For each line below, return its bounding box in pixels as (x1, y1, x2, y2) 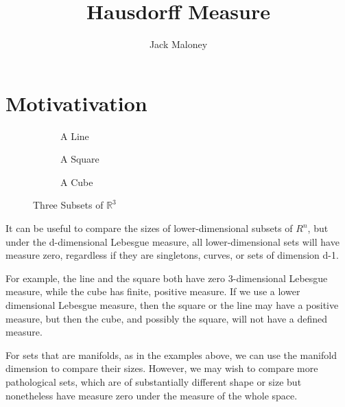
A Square (60, 152, 99, 166)
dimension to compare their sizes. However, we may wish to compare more (5, 361, 318, 375)
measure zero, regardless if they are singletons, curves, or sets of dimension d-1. (5, 248, 339, 262)
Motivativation (5, 89, 147, 117)
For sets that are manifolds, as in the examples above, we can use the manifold (5, 347, 337, 362)
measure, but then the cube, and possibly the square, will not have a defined (5, 311, 328, 325)
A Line (60, 128, 89, 143)
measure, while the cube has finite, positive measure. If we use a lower (5, 284, 300, 299)
